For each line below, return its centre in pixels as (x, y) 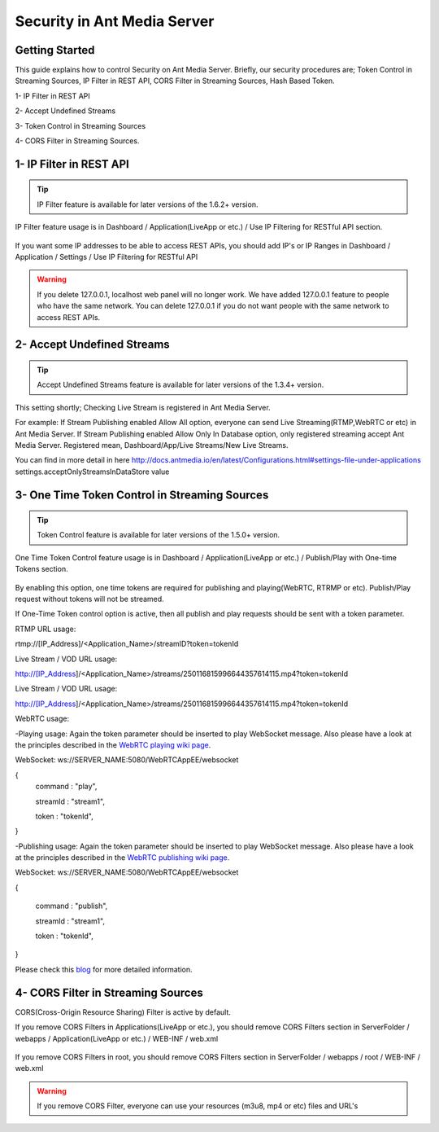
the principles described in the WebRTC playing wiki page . (113, 744)
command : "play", (66, 787)
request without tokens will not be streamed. (89, 599)
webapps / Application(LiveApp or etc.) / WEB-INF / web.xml (117, 1038)
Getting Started (55, 50)
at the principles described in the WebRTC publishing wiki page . (122, 858)
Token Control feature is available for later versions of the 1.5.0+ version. (159, 535)
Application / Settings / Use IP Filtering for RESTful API (106, 257)
